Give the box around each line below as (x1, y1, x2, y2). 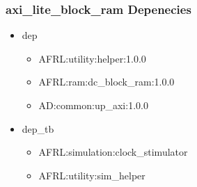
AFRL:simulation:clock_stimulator (38, 145, 188, 159)
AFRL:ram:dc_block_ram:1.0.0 (38, 74, 175, 89)
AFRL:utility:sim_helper (38, 168, 145, 182)
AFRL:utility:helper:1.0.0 (38, 51, 146, 65)
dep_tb (22, 121, 54, 136)
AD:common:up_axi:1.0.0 (38, 98, 148, 112)
